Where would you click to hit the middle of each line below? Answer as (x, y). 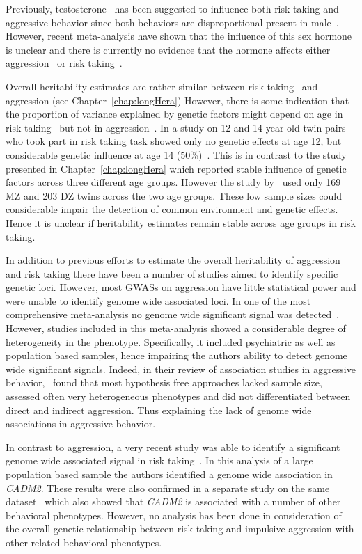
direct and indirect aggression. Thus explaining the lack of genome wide (159, 410)
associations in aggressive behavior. (81, 424)
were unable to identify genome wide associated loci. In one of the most (158, 300)
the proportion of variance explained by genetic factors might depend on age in (174, 114)
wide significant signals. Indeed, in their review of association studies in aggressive (181, 369)
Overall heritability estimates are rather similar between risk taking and (162, 86)
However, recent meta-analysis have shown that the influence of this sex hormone (179, 36)
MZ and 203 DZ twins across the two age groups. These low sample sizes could (174, 195)
